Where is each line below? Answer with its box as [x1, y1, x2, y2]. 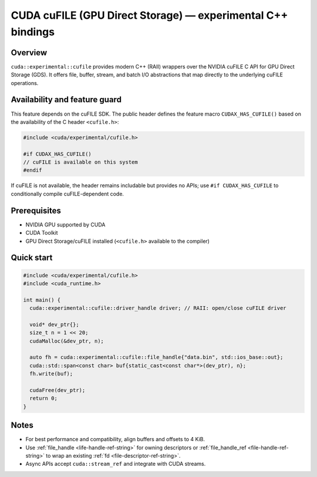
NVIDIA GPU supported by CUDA [25, 221, 106, 228]
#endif [23, 167, 42, 174]
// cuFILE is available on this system [23, 159, 138, 165]
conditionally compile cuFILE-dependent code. [11, 190, 124, 197]
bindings [11, 25, 55, 38]
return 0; [29, 395, 58, 402]
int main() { [23, 296, 61, 303]
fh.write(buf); [29, 370, 73, 377]
